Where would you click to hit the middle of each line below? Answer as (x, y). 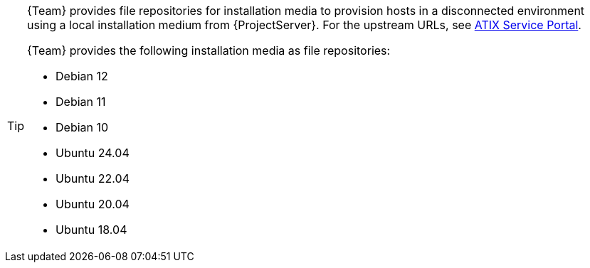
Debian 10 (82, 127)
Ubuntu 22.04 (93, 178)
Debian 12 (82, 76)
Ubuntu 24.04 (93, 153)
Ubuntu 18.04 (91, 230)
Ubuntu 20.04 (93, 204)
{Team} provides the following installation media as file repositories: (209, 50)
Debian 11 (81, 102)
